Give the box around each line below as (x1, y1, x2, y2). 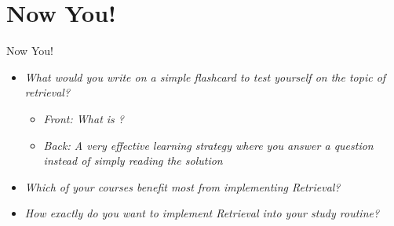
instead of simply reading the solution (43, 152, 223, 169)
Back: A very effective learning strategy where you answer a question (43, 137, 374, 153)
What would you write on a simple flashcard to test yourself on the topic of (24, 68, 386, 85)
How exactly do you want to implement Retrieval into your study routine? (24, 205, 380, 221)
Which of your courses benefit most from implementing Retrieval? (24, 178, 341, 195)
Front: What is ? (43, 110, 124, 126)
